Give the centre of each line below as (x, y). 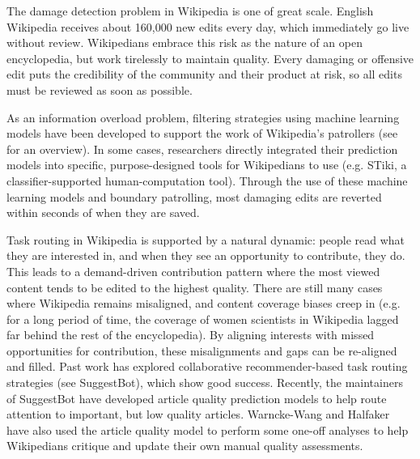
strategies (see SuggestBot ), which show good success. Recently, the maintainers (205, 382)
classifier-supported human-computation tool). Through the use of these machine (207, 180)
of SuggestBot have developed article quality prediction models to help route (197, 398)
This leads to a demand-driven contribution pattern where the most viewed (193, 271)
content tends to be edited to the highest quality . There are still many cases (195, 287)
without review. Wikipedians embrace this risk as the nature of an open (185, 42)
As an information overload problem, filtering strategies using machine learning (203, 117)
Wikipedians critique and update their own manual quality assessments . (185, 446)
